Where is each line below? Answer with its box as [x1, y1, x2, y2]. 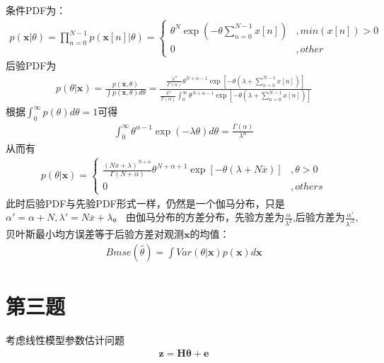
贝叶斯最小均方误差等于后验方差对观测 [6, 226, 184, 241]
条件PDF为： [6, 3, 66, 17]
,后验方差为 [292, 209, 345, 224]
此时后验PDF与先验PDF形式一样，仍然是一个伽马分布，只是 [6, 195, 285, 210]
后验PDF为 [6, 58, 57, 73]
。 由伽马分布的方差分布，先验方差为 [112, 209, 284, 224]
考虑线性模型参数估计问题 [6, 332, 124, 347]
